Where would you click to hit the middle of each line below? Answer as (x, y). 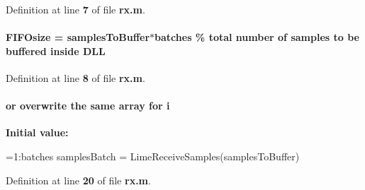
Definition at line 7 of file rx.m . (75, 9)
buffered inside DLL (56, 51)
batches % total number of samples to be (257, 37)
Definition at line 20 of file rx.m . (78, 180)
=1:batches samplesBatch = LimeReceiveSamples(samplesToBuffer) (153, 156)
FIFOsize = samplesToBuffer (78, 37)
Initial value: (37, 132)
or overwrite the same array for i (88, 106)
